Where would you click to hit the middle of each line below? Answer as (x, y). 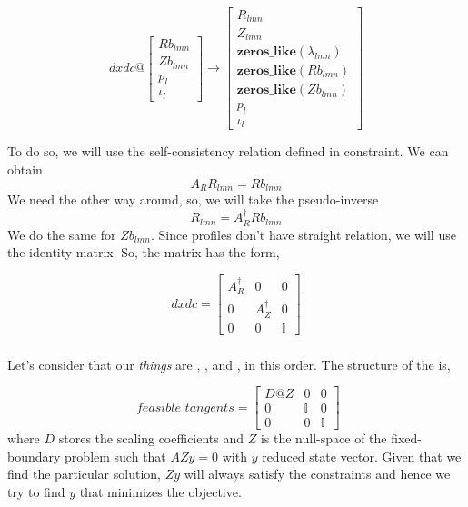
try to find (36, 491)
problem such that (115, 456)
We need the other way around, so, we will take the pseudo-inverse (193, 199)
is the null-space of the (324, 438)
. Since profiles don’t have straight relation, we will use (303, 234)
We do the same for (62, 234)
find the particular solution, (84, 474)
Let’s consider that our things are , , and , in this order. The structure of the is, (229, 364)
